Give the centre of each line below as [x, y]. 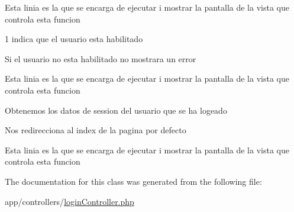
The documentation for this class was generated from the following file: [133, 181]
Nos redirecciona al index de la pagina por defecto [96, 130]
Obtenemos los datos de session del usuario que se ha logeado [116, 110]
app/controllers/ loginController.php [70, 201]
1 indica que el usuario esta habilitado [74, 39]
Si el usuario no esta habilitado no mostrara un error [101, 58]
